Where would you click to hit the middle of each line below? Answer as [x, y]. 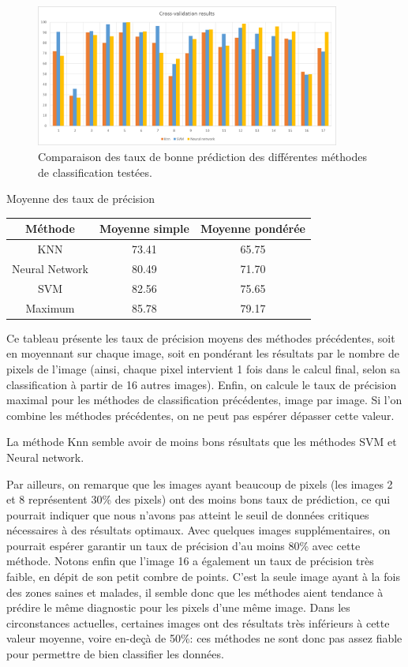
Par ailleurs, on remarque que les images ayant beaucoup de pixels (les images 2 [200, 483]
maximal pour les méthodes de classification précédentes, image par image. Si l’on [204, 400]
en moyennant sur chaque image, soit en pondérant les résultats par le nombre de [203, 353]
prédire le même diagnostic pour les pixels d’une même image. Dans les [178, 607]
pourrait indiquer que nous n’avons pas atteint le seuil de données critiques [188, 514]
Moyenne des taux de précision [81, 199]
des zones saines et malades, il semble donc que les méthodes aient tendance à [195, 592]
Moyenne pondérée [253, 229]
